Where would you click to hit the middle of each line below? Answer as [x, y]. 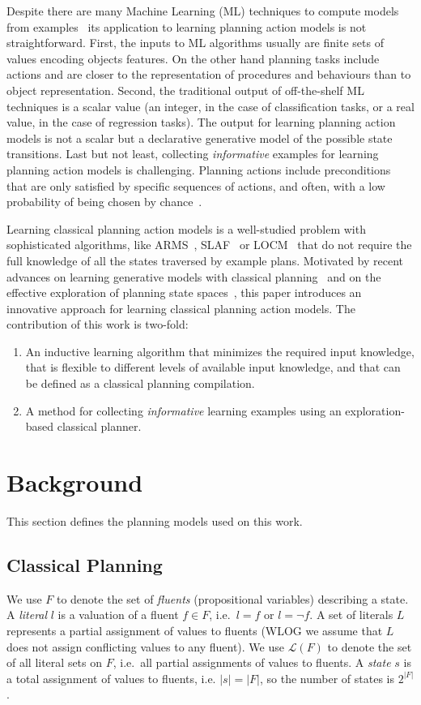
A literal [27, 615]
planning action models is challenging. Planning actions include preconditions [199, 169]
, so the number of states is [327, 678]
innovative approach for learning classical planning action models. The [181, 308]
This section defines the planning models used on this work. [155, 520]
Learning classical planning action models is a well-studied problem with [186, 228]
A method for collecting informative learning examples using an [183, 410]
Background [75, 482]
